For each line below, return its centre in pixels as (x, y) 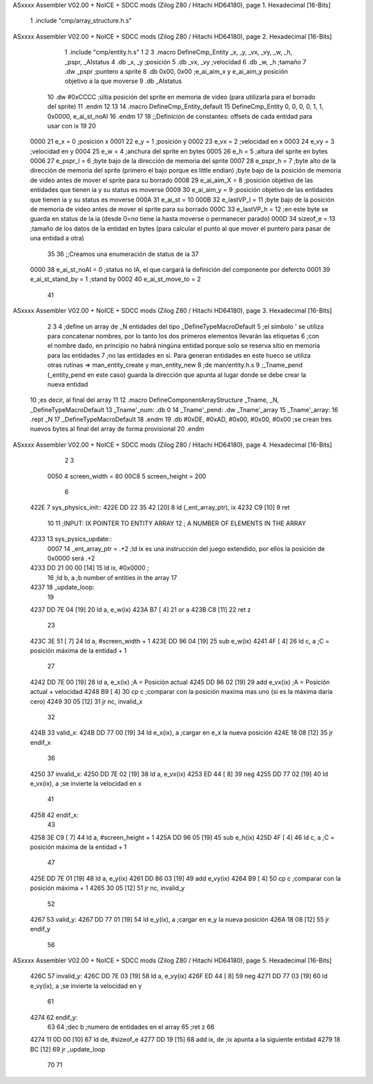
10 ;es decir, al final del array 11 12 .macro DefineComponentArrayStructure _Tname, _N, (155, 400)
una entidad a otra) (57, 238)
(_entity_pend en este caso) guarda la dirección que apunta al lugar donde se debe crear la (177, 375)
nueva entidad (68, 384)
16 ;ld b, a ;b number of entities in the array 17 (112, 577)
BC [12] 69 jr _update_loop (68, 1049)
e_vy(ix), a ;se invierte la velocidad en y (86, 986)
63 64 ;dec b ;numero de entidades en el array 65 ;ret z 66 (131, 1027)
